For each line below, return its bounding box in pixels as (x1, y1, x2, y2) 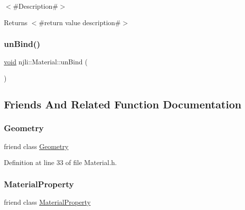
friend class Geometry (4, 141, 69, 151)
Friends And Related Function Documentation (4, 96, 242, 111)
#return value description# (38, 17, 121, 27)
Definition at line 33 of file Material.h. (4, 157, 117, 167)
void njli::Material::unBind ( (4, 57, 88, 67)
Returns (4, 17, 28, 27)
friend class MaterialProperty (4, 197, 91, 207)
